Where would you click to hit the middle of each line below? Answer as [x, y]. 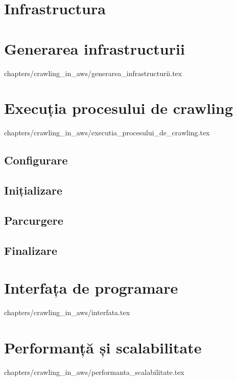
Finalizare [31, 250]
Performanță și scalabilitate [103, 347]
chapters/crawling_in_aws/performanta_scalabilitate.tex [94, 372]
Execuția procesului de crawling [119, 108]
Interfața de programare [91, 288]
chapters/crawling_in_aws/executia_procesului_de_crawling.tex [107, 133]
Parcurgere [34, 220]
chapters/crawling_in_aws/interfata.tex [67, 312]
